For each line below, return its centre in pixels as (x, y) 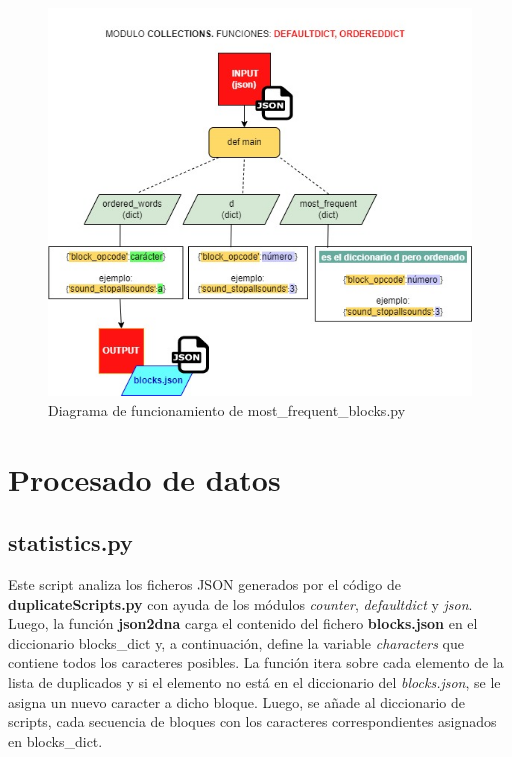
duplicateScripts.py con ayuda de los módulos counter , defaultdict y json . (240, 603)
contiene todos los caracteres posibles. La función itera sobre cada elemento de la (256, 662)
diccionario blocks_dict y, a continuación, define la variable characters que (236, 642)
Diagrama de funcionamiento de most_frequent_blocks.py (227, 409)
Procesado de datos (144, 478)
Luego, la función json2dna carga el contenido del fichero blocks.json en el (243, 623)
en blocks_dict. (55, 740)
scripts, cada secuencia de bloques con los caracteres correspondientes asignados (252, 721)
